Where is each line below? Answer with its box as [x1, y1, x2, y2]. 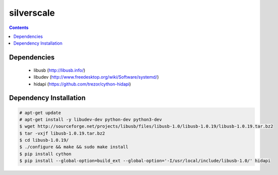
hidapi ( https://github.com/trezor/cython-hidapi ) [33, 81, 131, 87]
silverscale [9, 7, 55, 18]
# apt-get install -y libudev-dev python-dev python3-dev [19, 117, 162, 122]
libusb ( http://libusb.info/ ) [33, 67, 85, 73]
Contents [9, 25, 29, 30]
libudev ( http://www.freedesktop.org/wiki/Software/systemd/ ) [33, 74, 159, 80]
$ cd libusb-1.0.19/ [19, 138, 69, 143]
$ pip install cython [19, 151, 72, 157]
